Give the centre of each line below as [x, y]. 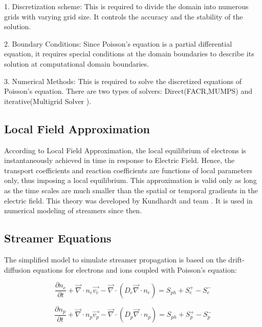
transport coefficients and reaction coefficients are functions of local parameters [128, 170]
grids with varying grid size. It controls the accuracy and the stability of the [124, 16]
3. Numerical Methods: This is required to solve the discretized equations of [123, 81]
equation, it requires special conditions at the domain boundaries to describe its [129, 54]
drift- [236, 259]
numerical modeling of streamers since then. [73, 210]
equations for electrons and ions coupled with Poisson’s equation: [135, 269]
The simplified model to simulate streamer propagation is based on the [115, 259]
